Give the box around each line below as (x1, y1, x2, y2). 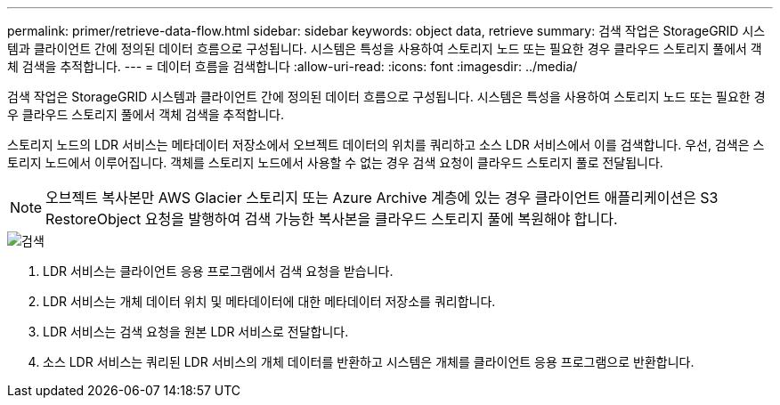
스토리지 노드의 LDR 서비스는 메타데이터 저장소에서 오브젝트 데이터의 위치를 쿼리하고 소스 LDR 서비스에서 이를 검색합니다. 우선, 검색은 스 (7, 137, 765, 152)
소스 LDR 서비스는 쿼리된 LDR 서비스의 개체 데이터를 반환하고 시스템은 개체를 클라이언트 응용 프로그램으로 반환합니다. (43, 354, 695, 369)
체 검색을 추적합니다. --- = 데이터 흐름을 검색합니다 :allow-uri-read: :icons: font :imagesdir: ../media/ (7, 59, 578, 74)
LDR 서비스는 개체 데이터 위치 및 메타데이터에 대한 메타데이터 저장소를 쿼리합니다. (43, 294, 496, 309)
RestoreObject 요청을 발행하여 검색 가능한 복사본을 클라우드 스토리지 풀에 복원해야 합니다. (45, 210, 618, 228)
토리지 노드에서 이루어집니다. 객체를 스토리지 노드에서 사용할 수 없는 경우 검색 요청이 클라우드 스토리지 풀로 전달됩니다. (7, 155, 663, 170)
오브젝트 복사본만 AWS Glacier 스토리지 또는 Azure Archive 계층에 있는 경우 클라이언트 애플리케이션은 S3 (45, 189, 719, 207)
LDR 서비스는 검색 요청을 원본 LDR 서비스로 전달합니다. (43, 324, 349, 339)
